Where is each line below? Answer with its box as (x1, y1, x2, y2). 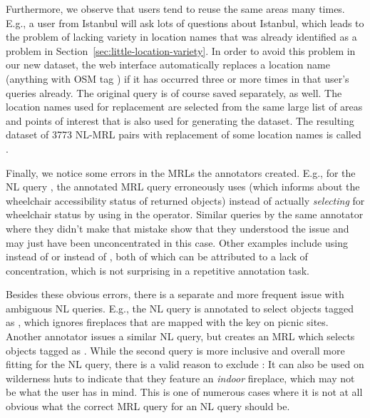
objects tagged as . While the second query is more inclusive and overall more (6, 342, 345, 357)
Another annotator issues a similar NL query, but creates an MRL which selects (6, 329, 355, 344)
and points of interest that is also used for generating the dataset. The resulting (6, 113, 354, 128)
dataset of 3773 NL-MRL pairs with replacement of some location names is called (6, 127, 361, 142)
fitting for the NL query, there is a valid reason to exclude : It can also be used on (6, 357, 364, 372)
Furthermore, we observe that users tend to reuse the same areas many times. (6, 1, 345, 16)
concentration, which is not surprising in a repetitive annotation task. (6, 262, 309, 277)
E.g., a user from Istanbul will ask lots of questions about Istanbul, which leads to (6, 15, 364, 30)
